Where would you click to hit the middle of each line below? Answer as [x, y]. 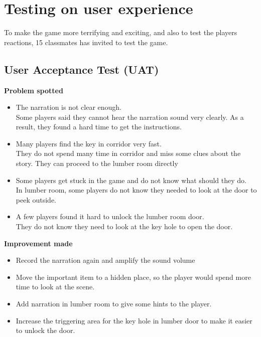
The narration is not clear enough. [69, 107]
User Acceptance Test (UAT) [82, 69]
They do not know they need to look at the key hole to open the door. [124, 226]
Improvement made [38, 243]
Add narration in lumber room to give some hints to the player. [114, 304]
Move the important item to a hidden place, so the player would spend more [133, 277]
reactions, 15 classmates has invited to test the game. [86, 42]
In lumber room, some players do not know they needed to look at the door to [136, 190]
